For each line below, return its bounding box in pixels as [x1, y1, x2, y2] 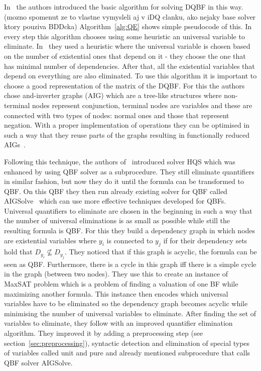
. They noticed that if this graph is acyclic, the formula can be [64, 246, 257, 257]
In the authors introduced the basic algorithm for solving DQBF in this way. [4, 2, 243, 12]
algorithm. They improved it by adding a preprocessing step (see [4, 328, 203, 338]
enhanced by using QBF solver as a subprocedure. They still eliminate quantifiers [4, 166, 254, 176]
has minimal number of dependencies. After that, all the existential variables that [4, 60, 255, 71]
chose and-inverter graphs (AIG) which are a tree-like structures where [4, 90, 222, 101]
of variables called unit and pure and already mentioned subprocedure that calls [4, 347, 250, 358]
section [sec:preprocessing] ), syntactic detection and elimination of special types [4, 337, 250, 348]
